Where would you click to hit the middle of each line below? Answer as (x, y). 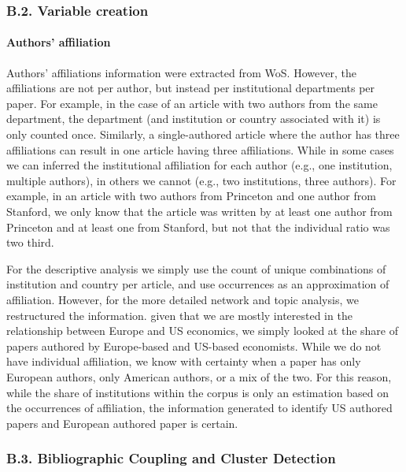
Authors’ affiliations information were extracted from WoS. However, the (181, 72)
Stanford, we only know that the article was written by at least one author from (199, 211)
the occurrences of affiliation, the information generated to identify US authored (199, 408)
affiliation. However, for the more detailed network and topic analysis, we (183, 299)
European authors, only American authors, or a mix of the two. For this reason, (199, 376)
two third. (30, 242)
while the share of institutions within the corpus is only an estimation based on (197, 392)
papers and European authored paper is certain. (122, 423)
